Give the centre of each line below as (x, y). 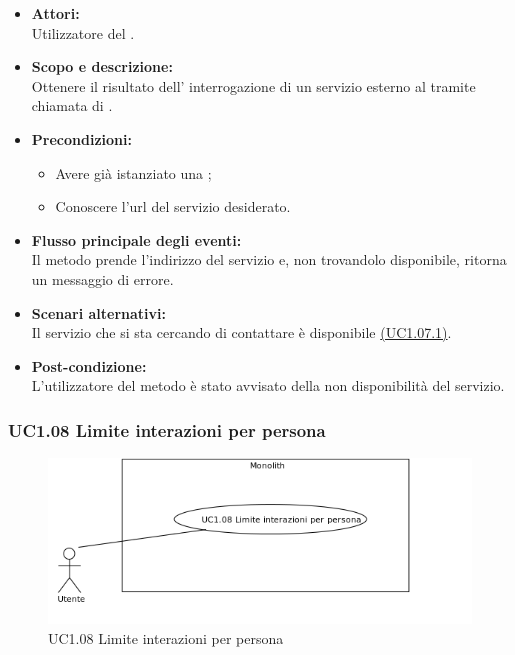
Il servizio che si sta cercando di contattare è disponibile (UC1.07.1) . (241, 332)
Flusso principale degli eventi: (136, 239)
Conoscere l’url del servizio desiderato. (173, 206)
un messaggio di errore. (102, 278)
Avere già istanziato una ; (133, 172)
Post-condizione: (89, 365)
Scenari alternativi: (99, 312)
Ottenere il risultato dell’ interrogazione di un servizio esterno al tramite (253, 85)
